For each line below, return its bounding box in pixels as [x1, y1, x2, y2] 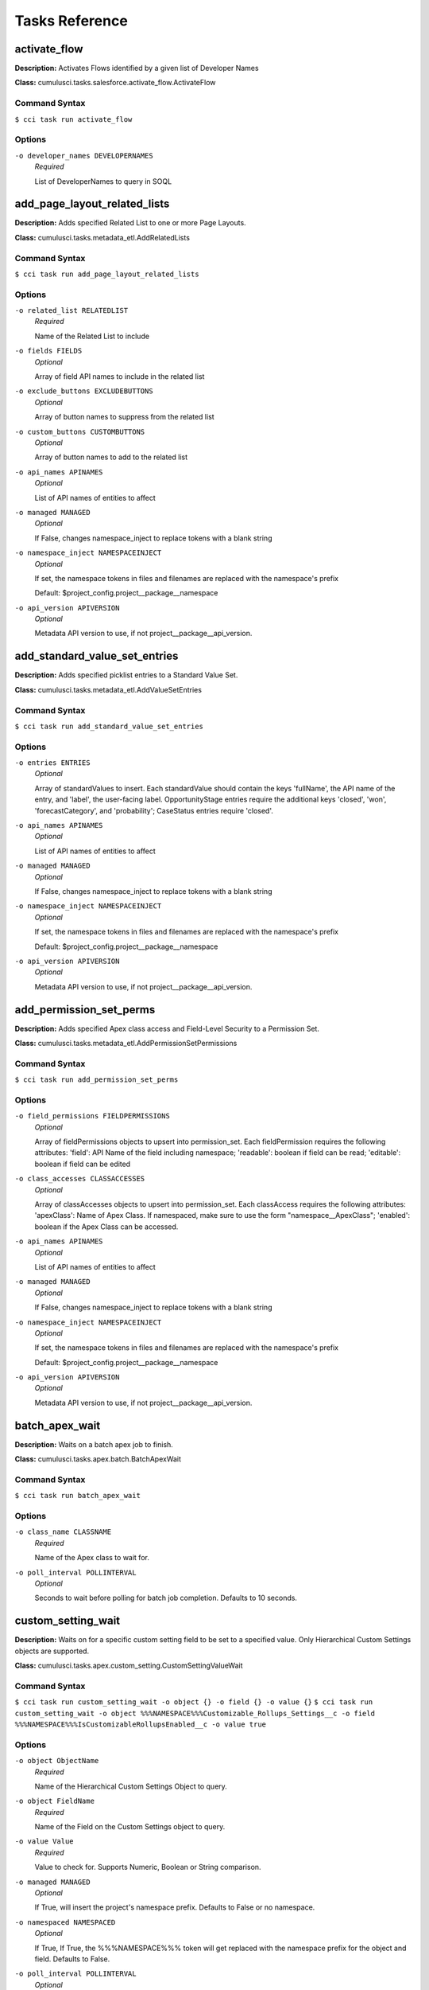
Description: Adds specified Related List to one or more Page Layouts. [14, 218, 246, 228]
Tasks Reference [14, 12, 129, 29]
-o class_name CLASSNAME [14, 1528, 111, 1536]
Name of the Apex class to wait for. [34, 1553, 150, 1563]
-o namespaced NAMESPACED [14, 1918, 116, 1926]
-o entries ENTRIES [14, 759, 91, 767]
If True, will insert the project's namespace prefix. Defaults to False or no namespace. [34, 1902, 315, 1912]
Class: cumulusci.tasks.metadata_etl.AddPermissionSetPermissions [14, 1038, 238, 1048]
